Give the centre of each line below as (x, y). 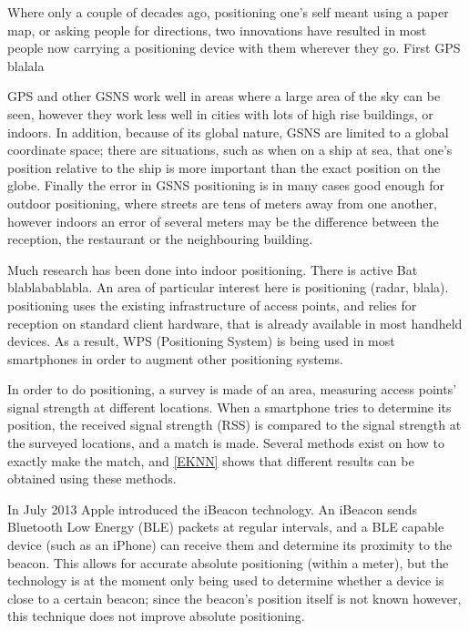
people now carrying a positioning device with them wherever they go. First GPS (234, 48)
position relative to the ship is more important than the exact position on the (224, 167)
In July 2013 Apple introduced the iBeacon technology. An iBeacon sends (212, 509)
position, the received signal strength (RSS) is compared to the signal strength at (234, 425)
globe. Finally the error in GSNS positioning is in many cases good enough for (226, 185)
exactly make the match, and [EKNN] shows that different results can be (211, 460)
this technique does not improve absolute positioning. (156, 616)
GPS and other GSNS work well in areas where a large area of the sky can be (224, 96)
